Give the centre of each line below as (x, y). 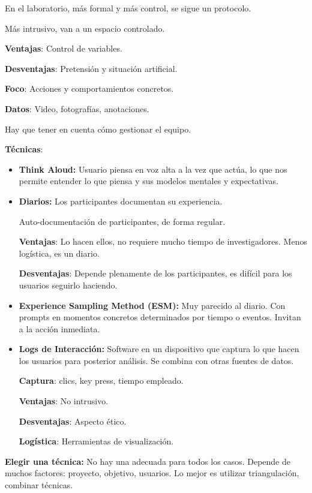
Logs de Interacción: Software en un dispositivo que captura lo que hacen (159, 349)
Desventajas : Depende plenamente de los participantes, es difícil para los (155, 273)
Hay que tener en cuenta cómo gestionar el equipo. (98, 129)
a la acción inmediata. (59, 328)
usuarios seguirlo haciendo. (68, 285)
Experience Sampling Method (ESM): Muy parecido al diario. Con (152, 305)
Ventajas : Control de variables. (64, 48)
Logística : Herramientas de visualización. (96, 441)
